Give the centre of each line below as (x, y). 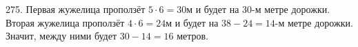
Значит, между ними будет (61, 36)
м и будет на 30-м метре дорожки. (258, 9)
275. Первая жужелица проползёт (76, 9)
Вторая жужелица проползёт (65, 22)
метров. (193, 36)
